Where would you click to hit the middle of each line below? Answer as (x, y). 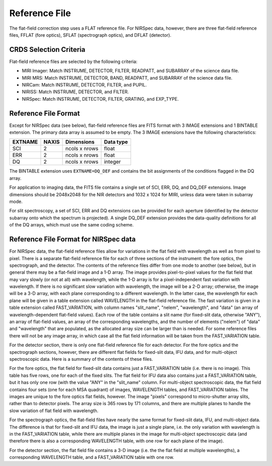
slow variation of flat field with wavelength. (54, 411)
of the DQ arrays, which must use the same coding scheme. (72, 225)
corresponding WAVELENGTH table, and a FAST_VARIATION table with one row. (92, 457)
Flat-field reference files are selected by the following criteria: (74, 61)
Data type (116, 142)
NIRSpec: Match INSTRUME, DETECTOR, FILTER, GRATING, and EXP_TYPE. (100, 99)
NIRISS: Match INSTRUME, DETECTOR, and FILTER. (76, 92)
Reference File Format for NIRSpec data (73, 239)
